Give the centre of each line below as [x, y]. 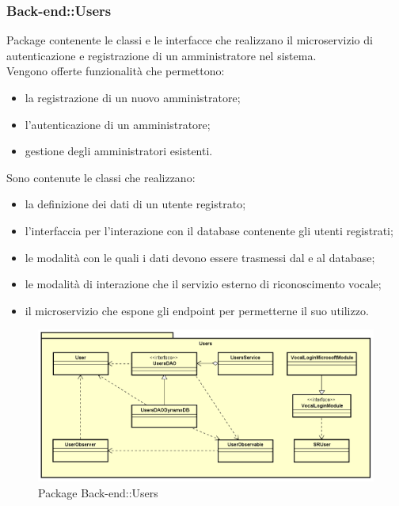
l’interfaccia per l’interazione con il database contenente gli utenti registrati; [209, 230]
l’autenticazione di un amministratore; [118, 124]
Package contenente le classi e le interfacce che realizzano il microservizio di [190, 40]
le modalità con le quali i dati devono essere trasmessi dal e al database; [200, 257]
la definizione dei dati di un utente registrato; [135, 204]
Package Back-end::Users [98, 492]
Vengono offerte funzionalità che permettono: [116, 71]
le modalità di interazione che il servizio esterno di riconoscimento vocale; [203, 284]
